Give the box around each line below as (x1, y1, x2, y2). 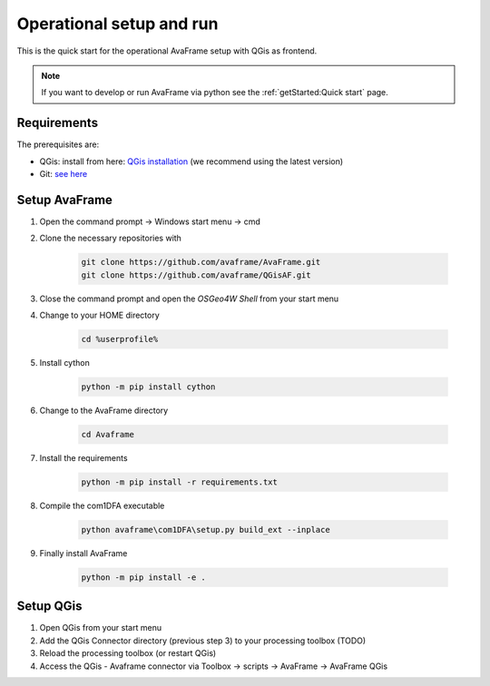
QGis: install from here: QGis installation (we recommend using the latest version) (39, 155, 344, 167)
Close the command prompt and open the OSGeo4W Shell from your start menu (39, 293, 339, 304)
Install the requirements (39, 452, 128, 463)
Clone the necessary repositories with (39, 232, 181, 244)
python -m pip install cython (81, 382, 216, 392)
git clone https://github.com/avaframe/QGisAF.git (81, 269, 312, 280)
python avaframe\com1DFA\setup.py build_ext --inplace (81, 524, 330, 534)
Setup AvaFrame (16, 191, 113, 208)
